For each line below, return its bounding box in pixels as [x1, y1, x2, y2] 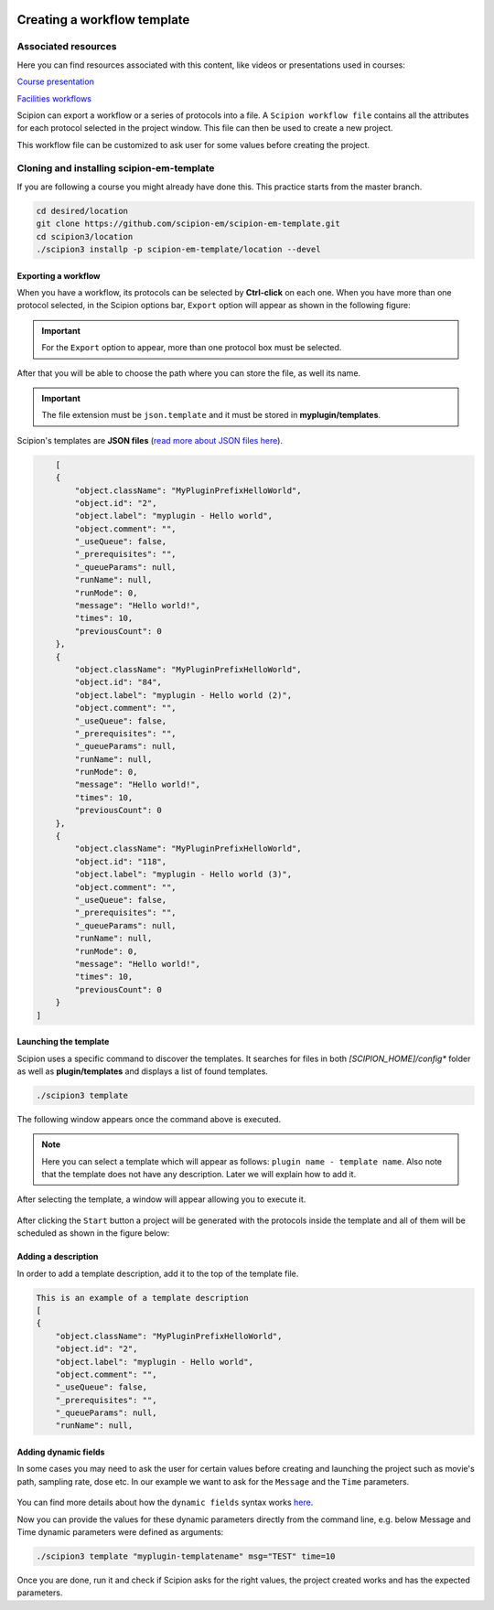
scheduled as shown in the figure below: [16, 1228, 170, 1239]
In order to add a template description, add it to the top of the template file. [16, 1268, 299, 1279]
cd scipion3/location [36, 231, 134, 241]
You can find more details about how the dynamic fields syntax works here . [16, 1497, 314, 1508]
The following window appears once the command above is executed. [16, 1113, 282, 1124]
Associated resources [16, 40, 117, 53]
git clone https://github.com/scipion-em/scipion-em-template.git [36, 219, 340, 229]
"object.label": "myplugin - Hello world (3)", [74, 869, 293, 880]
